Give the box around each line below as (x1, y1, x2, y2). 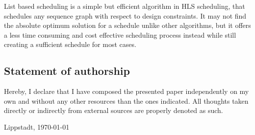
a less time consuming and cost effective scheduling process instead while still (4, 29, 236, 40)
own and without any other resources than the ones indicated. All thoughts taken (4, 95, 249, 106)
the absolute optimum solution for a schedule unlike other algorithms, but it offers (4, 20, 251, 30)
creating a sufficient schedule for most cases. (4, 39, 136, 49)
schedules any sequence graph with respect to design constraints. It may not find (4, 10, 247, 21)
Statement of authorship (4, 63, 130, 78)
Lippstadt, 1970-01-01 (4, 121, 70, 132)
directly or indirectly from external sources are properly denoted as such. (4, 105, 223, 115)
